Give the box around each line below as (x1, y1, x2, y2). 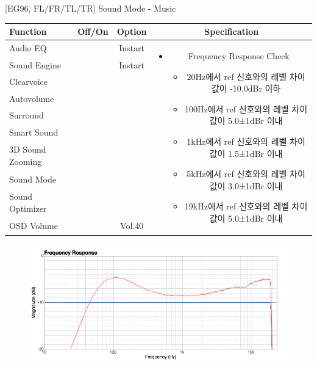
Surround (9, 109, 44, 122)
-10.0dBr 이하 (230, 82, 281, 95)
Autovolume (9, 92, 54, 104)
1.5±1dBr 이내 (228, 147, 283, 159)
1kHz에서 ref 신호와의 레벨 (187, 134, 287, 147)
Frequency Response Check (188, 49, 290, 62)
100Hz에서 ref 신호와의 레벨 (184, 102, 289, 115)
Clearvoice (9, 75, 48, 88)
